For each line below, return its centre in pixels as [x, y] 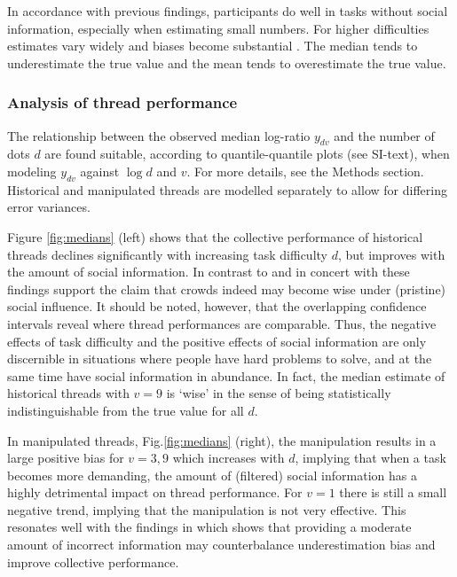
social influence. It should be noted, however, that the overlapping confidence [217, 306]
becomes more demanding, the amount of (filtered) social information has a [212, 475]
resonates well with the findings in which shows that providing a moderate [209, 527]
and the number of [384, 135]
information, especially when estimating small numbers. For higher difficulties [218, 28]
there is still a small [393, 492]
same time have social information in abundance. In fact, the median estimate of [226, 375]
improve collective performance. [93, 561]
